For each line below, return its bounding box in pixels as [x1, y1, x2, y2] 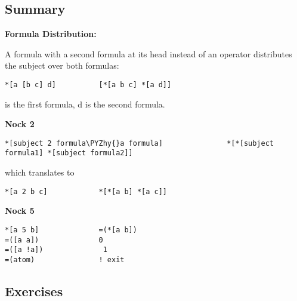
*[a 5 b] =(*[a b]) [5, 225, 137, 234]
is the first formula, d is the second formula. [5, 97, 165, 110]
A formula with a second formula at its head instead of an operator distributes [5, 47, 292, 60]
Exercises [5, 282, 63, 300]
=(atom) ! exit [5, 255, 125, 264]
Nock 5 [5, 204, 35, 217]
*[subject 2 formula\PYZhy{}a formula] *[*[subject [5, 139, 274, 148]
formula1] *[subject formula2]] [5, 149, 133, 158]
